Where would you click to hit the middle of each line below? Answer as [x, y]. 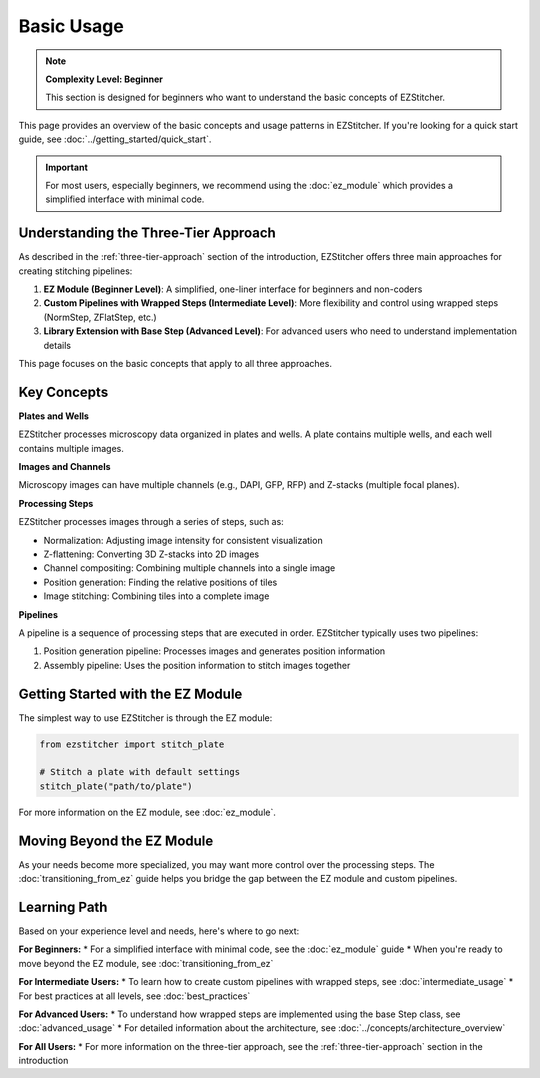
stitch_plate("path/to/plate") [116, 786]
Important [67, 167]
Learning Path [63, 906]
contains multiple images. [71, 448]
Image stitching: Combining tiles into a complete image [156, 596]
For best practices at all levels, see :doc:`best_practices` [134, 996]
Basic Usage [71, 26]
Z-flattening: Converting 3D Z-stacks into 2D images [151, 554]
